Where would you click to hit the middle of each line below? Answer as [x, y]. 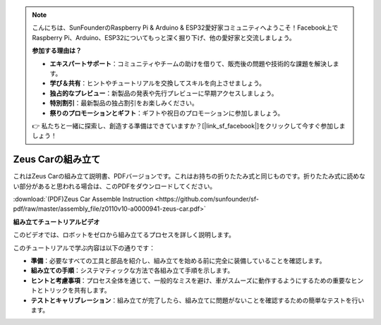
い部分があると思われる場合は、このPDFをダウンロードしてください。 [115, 186]
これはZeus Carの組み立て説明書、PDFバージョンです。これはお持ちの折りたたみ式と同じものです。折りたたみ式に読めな [189, 176]
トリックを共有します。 [77, 290]
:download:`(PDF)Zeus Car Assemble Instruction [83, 199]
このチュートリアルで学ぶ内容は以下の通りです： [84, 247]
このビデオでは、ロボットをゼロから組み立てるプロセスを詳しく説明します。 [124, 235]
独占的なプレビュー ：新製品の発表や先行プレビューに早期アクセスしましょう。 [164, 93]
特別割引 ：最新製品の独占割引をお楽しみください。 [124, 103]
